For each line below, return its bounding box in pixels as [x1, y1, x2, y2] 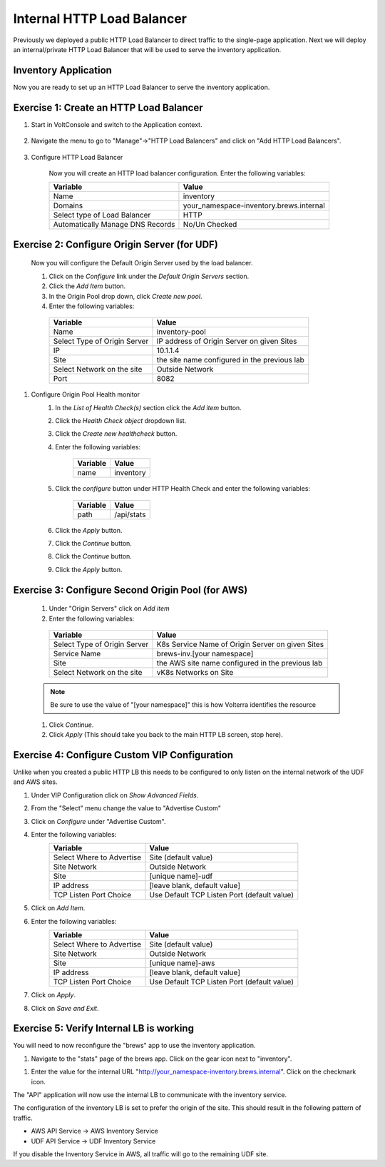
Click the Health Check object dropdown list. [55, 417, 187, 425]
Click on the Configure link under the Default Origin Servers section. [48, 272, 250, 280]
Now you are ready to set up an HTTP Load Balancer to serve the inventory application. [13, 83, 270, 91]
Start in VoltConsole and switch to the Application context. [31, 120, 202, 128]
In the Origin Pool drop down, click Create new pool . [48, 292, 202, 300]
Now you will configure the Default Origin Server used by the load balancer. [31, 259, 253, 267]
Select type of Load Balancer [53, 210, 151, 220]
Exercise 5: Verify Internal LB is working [13, 1022, 194, 1034]
